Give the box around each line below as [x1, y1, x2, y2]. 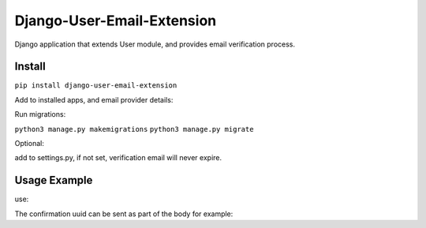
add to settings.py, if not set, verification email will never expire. [14, 153, 222, 163]
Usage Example [14, 174, 93, 187]
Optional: [14, 139, 45, 148]
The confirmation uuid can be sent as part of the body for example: [14, 209, 234, 219]
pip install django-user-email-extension [14, 81, 177, 90]
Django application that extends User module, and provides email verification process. [14, 39, 296, 49]
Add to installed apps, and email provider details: [14, 95, 174, 104]
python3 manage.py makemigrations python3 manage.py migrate [14, 125, 254, 133]
